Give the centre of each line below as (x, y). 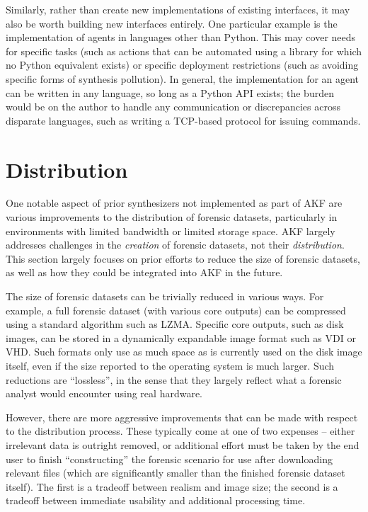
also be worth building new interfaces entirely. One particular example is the (172, 23)
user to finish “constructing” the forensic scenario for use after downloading (169, 459)
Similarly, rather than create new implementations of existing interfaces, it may (178, 9)
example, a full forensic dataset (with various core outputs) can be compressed (176, 310)
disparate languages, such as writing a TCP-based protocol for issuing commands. (183, 120)
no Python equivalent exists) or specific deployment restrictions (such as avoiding (182, 65)
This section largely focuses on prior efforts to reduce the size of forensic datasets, (183, 258)
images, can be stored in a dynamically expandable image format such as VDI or (181, 337)
